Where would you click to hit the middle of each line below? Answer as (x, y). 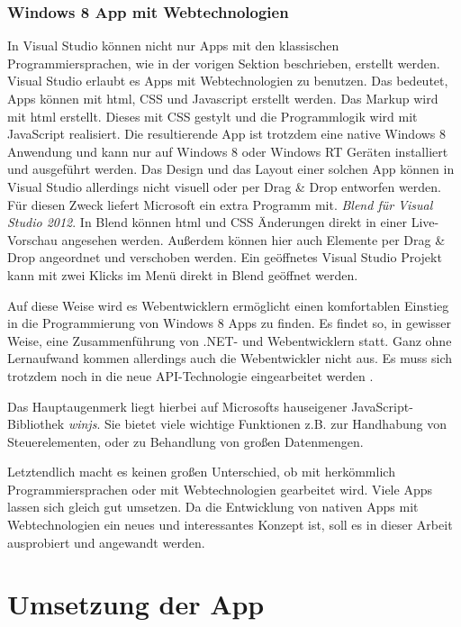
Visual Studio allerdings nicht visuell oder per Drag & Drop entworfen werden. (224, 186)
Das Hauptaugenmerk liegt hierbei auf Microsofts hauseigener (177, 406)
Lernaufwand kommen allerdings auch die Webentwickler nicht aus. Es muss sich (230, 358)
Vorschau (32, 239)
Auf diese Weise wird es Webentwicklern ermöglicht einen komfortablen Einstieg (228, 305)
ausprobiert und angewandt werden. (106, 542)
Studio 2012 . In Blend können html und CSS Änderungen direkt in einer (208, 222)
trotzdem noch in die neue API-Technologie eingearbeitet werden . (190, 375)
